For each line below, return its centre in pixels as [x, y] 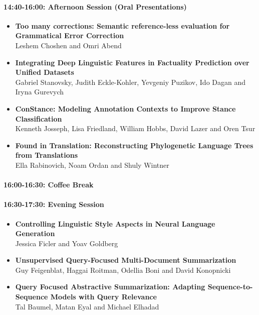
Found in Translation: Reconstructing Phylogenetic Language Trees [134, 145]
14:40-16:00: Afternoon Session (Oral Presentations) [95, 6]
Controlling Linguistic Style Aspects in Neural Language [115, 223]
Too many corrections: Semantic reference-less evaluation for [122, 25]
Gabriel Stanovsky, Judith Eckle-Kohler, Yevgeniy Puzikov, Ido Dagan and [131, 82]
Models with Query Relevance [103, 297]
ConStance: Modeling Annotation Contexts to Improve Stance [125, 108]
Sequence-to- [230, 287]
